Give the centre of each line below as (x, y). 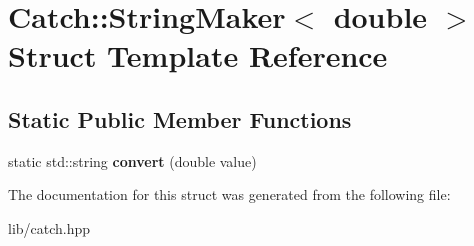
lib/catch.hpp (49, 227)
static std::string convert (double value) (132, 160)
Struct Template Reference (198, 55)
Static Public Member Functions (180, 118)
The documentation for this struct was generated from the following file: (229, 194)
